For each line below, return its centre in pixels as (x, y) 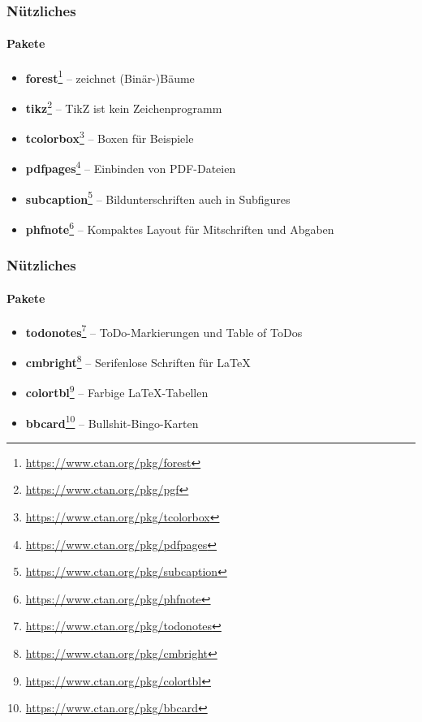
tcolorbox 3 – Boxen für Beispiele (110, 137)
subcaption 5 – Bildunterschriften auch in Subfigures (158, 197)
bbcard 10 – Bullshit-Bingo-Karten (112, 422)
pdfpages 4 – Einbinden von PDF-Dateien (131, 167)
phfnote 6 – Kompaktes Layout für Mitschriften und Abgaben (180, 227)
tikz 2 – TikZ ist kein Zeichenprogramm (124, 106)
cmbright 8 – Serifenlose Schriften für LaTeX (138, 361)
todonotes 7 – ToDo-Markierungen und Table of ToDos (164, 331)
